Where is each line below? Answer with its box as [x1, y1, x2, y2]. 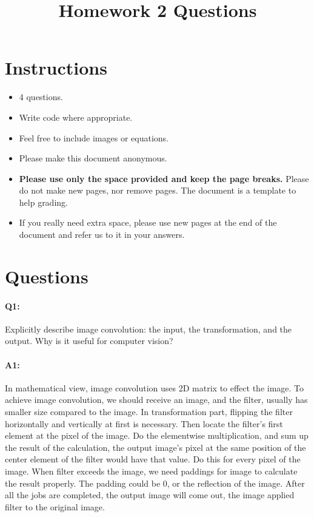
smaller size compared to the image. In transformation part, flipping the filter [5, 405, 293, 417]
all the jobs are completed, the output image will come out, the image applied [5, 488, 295, 501]
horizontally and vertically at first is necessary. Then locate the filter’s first [5, 417, 283, 430]
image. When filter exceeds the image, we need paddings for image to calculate [5, 464, 298, 477]
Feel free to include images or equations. [19, 131, 169, 144]
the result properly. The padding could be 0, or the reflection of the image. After [5, 476, 305, 489]
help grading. [19, 195, 68, 208]
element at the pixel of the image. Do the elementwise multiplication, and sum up [5, 429, 309, 442]
